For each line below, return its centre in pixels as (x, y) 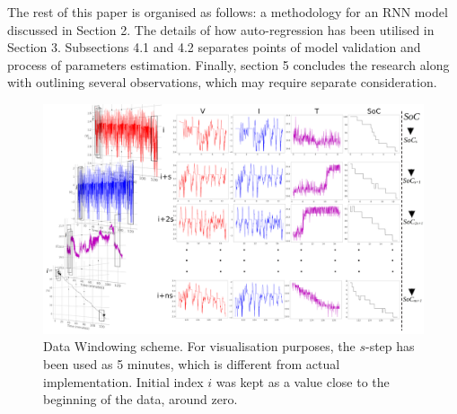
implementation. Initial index (123, 381)
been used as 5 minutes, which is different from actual (192, 364)
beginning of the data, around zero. (141, 399)
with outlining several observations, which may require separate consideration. (222, 82)
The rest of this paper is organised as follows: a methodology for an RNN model (228, 12)
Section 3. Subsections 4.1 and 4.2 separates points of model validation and (214, 47)
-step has (390, 346)
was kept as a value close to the (303, 381)
